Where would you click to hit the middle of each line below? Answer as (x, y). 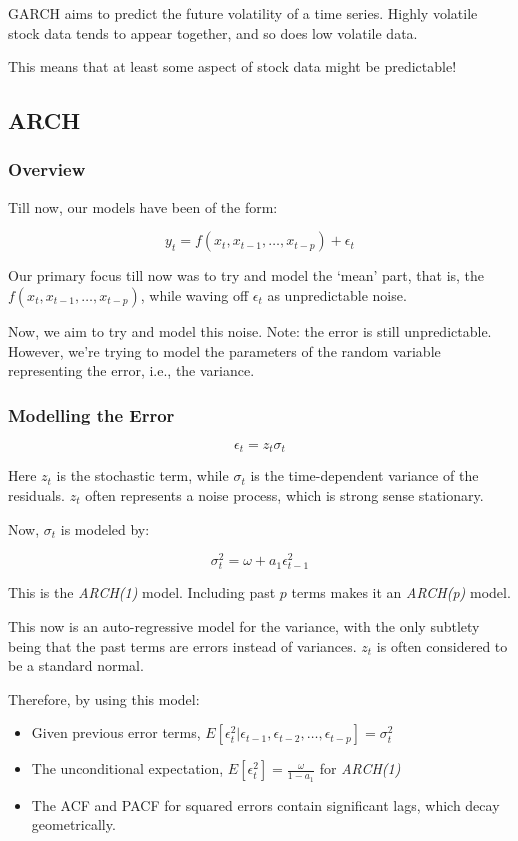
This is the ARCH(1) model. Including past (142, 592)
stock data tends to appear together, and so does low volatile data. (213, 32)
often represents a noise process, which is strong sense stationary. (284, 495)
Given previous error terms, (116, 732)
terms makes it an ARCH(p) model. (401, 592)
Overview (47, 169)
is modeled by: (105, 528)
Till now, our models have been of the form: (143, 206)
